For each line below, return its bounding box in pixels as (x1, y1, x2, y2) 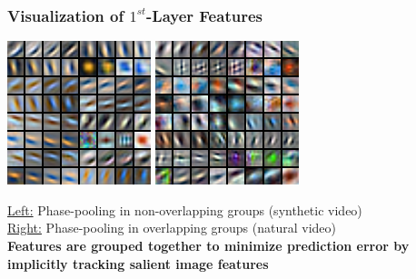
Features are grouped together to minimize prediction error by (7, 236, 410, 254)
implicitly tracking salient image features (7, 254, 269, 273)
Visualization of (7, 4, 124, 26)
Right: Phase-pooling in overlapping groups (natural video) (7, 218, 337, 237)
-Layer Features (146, 4, 262, 26)
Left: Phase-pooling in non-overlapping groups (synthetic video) (7, 200, 362, 219)
